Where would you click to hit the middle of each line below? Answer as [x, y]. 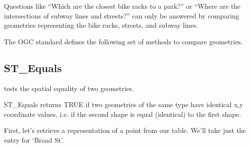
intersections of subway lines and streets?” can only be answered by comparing [122, 15]
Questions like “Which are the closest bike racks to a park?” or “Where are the [122, 6]
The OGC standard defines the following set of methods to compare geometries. [124, 41]
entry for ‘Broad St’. [34, 139]
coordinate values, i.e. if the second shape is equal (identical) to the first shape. [123, 114]
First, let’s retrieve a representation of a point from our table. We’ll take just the [125, 130]
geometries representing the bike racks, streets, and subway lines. [101, 25]
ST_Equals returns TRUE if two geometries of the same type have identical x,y [124, 104]
